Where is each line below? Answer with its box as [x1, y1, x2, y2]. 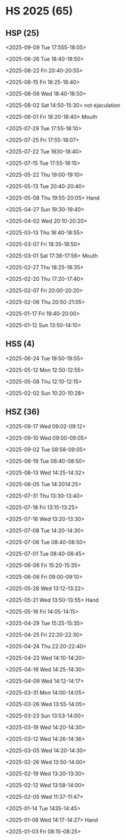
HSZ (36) [5, 407, 40, 417]
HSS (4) [5, 339, 35, 349]
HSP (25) [5, 28, 40, 38]
